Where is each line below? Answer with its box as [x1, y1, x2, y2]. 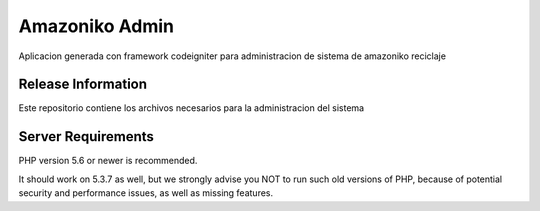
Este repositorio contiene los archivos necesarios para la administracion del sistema [18, 102, 365, 114]
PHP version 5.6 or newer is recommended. [18, 155, 198, 167]
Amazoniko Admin [18, 15, 175, 37]
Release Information [18, 76, 148, 93]
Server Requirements [18, 128, 155, 145]
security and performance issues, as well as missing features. [18, 187, 274, 199]
